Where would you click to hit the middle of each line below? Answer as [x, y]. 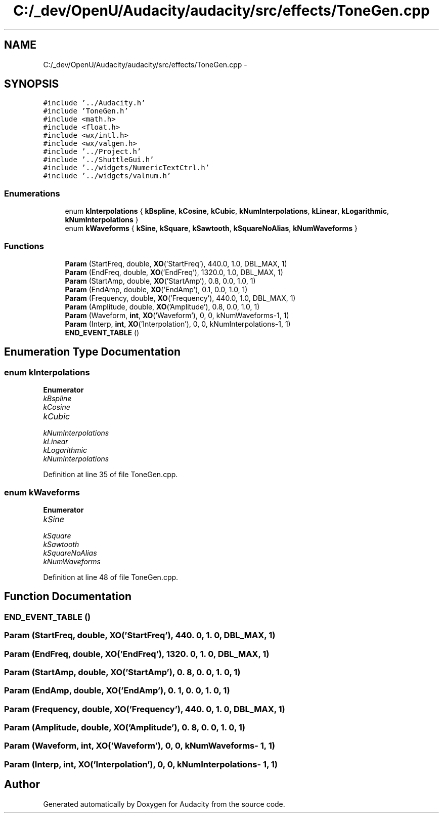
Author [22, 785]
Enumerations [32, 193]
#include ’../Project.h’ [92, 152]
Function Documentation [68, 597]
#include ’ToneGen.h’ [86, 111]
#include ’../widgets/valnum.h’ [107, 176]
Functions [24, 246]
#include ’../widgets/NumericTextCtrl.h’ [126, 168]
